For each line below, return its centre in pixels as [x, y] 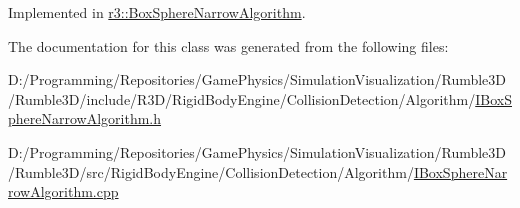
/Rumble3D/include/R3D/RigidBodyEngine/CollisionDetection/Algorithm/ [242, 98]
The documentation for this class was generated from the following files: [228, 45]
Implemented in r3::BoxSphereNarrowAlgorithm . [157, 12]
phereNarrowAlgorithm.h [85, 118]
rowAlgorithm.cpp [63, 191]
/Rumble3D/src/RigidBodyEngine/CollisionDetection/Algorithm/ [211, 171]
